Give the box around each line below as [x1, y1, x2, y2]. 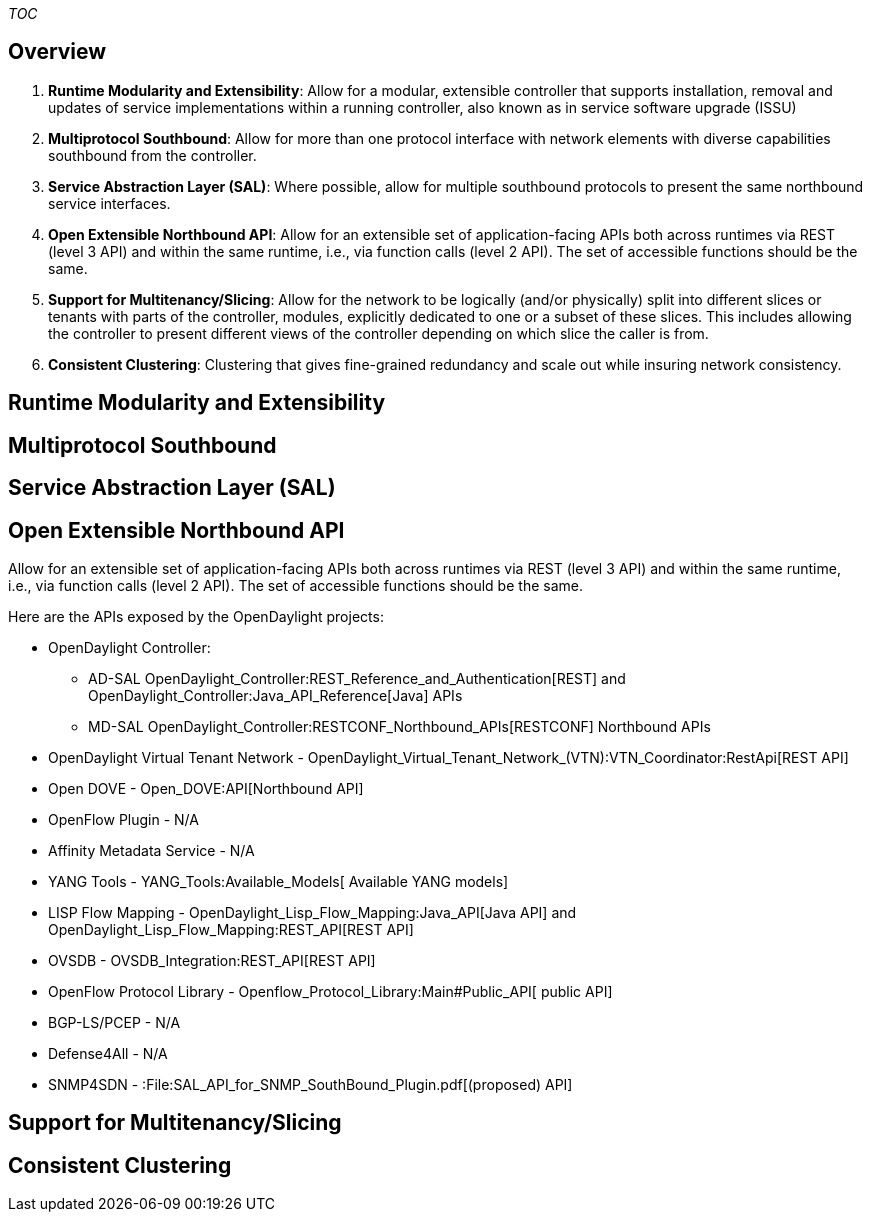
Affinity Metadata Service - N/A [48, 841, 255, 859]
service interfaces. [48, 194, 171, 212]
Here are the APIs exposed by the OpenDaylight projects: [8, 607, 384, 625]
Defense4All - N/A [48, 1044, 168, 1062]
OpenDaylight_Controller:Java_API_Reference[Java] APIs [88, 686, 463, 704]
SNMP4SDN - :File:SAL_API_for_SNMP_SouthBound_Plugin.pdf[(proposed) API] [48, 1075, 573, 1093]
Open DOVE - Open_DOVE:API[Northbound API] [48, 779, 364, 797]
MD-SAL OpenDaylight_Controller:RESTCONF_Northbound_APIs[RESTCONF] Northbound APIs [88, 717, 711, 735]
